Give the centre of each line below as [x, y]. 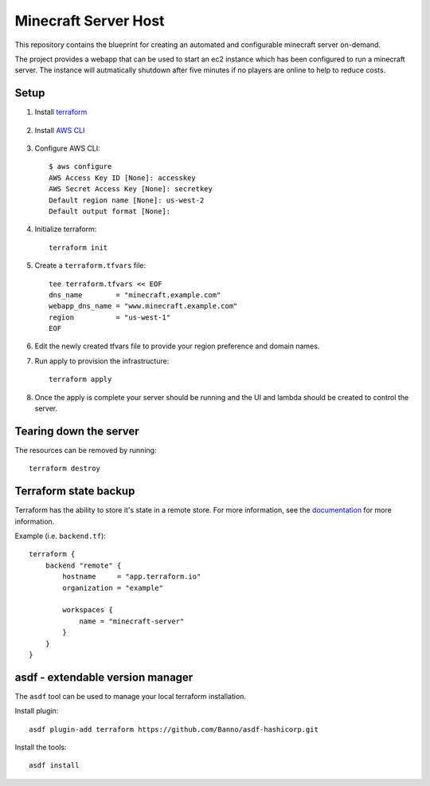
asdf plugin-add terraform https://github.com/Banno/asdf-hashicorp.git [174, 729]
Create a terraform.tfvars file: [90, 265]
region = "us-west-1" [110, 317]
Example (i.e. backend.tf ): [61, 536]
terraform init [78, 248]
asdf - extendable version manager [104, 677]
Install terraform [61, 112]
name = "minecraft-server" [132, 621]
